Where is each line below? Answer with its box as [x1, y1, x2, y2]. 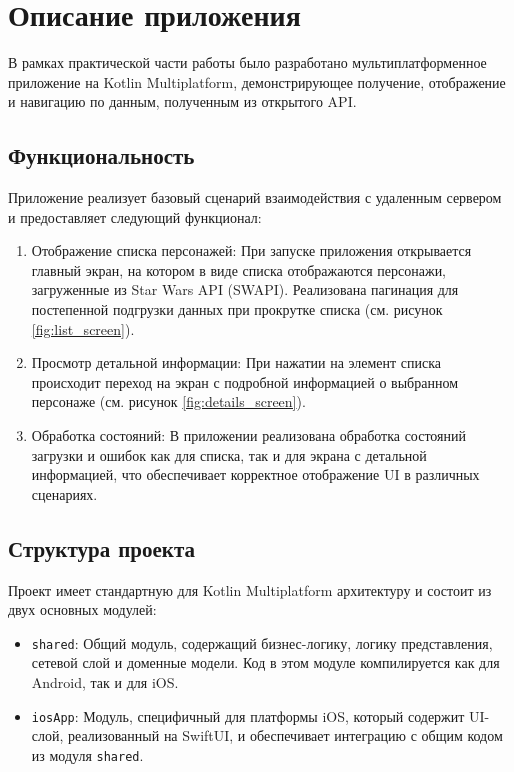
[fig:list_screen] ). [31, 318, 135, 339]
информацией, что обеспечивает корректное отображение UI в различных [31, 464, 480, 485]
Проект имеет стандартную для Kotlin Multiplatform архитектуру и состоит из [8, 579, 492, 600]
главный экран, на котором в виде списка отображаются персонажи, [31, 259, 447, 280]
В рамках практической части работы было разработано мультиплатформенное [8, 52, 487, 73]
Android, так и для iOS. [31, 672, 179, 693]
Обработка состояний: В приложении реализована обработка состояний [31, 425, 467, 446]
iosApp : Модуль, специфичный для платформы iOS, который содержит [31, 705, 465, 726]
